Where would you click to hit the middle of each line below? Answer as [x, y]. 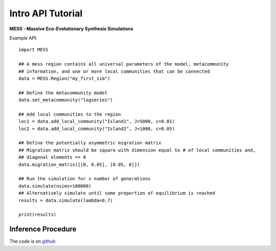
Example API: [24, 38]
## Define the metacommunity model [63, 93]
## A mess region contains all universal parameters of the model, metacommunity [124, 64]
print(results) [38, 215]
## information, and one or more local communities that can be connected [114, 71]
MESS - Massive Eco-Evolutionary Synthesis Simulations [71, 29]
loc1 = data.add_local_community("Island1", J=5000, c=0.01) [97, 121]
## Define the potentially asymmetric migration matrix [90, 143]
